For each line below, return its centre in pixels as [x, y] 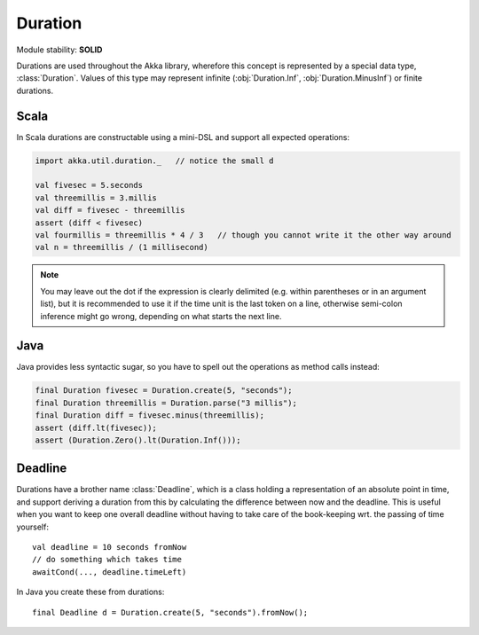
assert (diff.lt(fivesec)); [96, 427]
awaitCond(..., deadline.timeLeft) [110, 572]
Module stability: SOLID [59, 50]
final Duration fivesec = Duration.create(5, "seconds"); [164, 391]
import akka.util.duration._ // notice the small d [154, 161]
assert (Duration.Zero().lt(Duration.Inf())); [138, 440]
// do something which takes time [107, 560]
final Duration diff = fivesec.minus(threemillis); [150, 415]
